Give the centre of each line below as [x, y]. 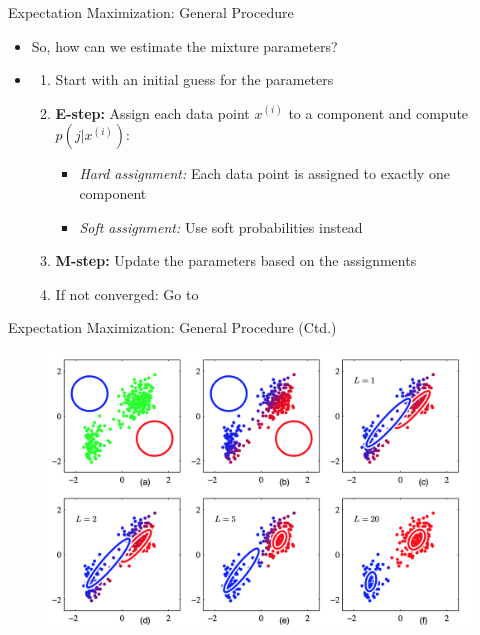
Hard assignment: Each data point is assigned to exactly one [264, 173]
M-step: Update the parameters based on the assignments [236, 260]
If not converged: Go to [127, 293]
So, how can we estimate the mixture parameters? [184, 45]
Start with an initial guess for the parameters [194, 79]
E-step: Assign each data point [152, 112]
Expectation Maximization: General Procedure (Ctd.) [172, 327]
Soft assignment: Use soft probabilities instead [221, 226]
